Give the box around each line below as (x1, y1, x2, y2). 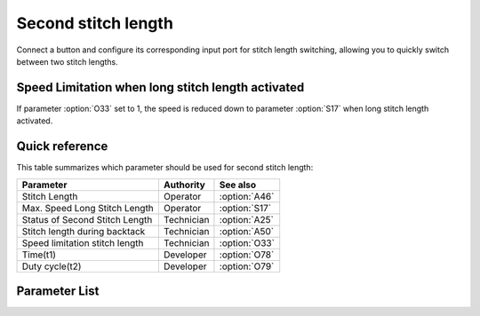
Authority (163, 178, 206, 191)
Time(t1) (21, 249, 57, 261)
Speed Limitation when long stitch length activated (16, 80, 305, 95)
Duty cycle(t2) (21, 260, 82, 273)
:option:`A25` (219, 213, 275, 225)
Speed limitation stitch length (21, 236, 144, 249)
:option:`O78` (219, 249, 275, 261)
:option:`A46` (219, 190, 275, 202)
